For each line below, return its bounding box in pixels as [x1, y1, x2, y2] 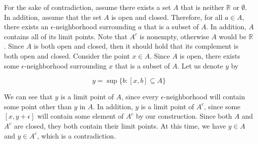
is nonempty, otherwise [139, 31, 209, 41]
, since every [121, 91, 159, 102]
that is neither [181, 2, 224, 12]
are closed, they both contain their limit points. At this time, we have [14, 120, 226, 131]
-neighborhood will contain [163, 91, 245, 102]
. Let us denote [177, 60, 223, 71]
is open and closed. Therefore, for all [111, 11, 223, 22]
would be [219, 31, 247, 41]
